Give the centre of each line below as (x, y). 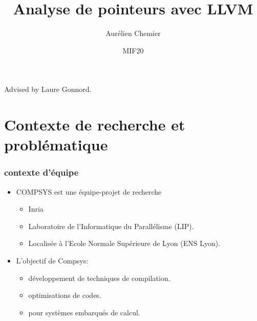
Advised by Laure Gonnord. (48, 89)
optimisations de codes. (65, 295)
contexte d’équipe (41, 172)
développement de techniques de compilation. (99, 278)
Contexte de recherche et (95, 125)
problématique (56, 145)
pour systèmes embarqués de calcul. (84, 312)
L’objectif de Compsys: (52, 261)
